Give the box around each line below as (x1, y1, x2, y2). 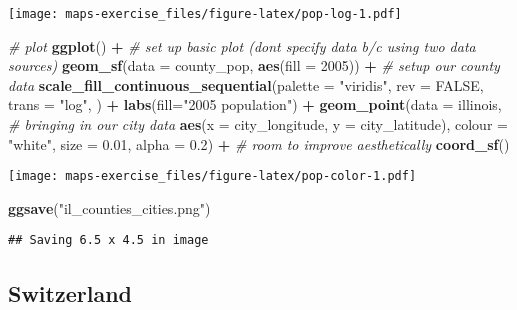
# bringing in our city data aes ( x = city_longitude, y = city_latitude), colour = (8, 114, 508, 135)
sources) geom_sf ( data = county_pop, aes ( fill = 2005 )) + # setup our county (8, 55, 500, 76)
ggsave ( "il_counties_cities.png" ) (8, 197, 211, 218)
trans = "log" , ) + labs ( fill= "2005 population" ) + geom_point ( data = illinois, (8, 94, 502, 115)
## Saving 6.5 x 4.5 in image (8, 233, 209, 248)
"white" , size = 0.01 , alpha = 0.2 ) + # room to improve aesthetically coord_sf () (8, 133, 510, 154)
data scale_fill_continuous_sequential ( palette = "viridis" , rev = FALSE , (8, 74, 484, 95)
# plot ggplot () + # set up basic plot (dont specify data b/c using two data (8, 35, 476, 56)
